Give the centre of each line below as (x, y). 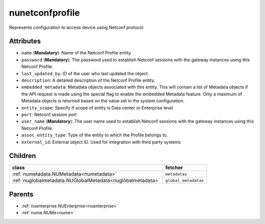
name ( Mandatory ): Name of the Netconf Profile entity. (77, 53)
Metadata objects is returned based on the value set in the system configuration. (103, 101)
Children (23, 156)
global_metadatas (185, 180)
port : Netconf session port (49, 114)
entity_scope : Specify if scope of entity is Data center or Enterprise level (97, 108)
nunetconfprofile (44, 13)
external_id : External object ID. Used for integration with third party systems (101, 142)
